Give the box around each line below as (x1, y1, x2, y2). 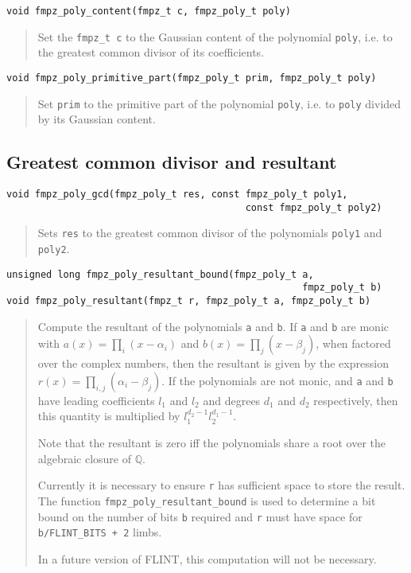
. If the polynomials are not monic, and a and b (161, 372, 394, 388)
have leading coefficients (37, 392, 155, 408)
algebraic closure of (37, 450, 132, 466)
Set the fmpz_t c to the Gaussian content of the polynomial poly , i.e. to (37, 28, 393, 45)
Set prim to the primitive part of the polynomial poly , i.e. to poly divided (37, 95, 401, 111)
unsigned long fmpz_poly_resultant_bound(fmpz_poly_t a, (6, 268, 314, 280)
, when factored (316, 335, 391, 352)
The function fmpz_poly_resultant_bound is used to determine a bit (37, 492, 376, 509)
